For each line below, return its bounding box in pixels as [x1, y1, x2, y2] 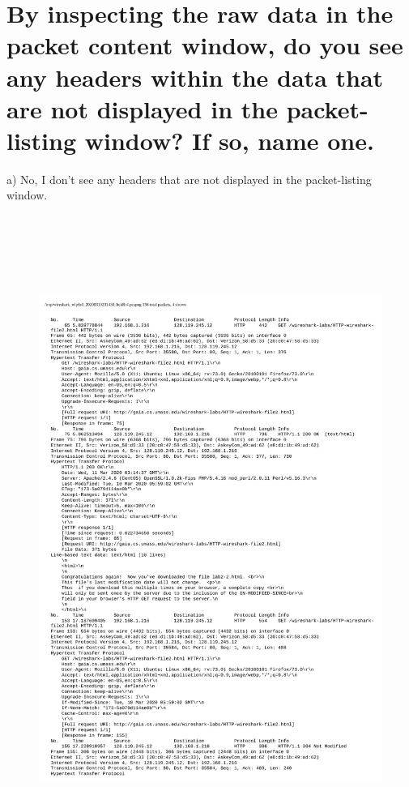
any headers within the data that [6, 60, 384, 93]
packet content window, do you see [6, 28, 403, 62]
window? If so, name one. [84, 123, 374, 156]
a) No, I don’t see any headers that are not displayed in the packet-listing [6, 170, 372, 187]
